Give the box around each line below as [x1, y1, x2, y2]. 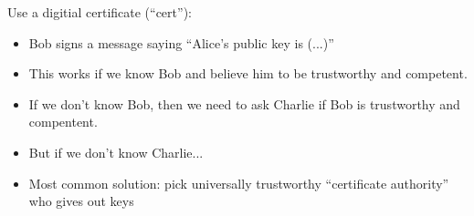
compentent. [28, 112, 98, 131]
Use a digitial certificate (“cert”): [7, 3, 192, 21]
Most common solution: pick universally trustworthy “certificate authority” [28, 173, 449, 192]
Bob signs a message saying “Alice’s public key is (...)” [28, 33, 334, 52]
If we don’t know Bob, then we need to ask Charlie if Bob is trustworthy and [28, 94, 460, 113]
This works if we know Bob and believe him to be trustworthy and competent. [28, 64, 468, 83]
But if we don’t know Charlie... [28, 142, 204, 161]
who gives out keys [28, 191, 134, 211]
